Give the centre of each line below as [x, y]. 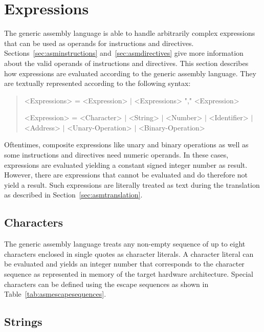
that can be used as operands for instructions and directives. [99, 43]
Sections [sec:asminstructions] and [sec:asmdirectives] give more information [124, 53]
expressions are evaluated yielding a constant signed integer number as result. [126, 164]
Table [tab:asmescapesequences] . [55, 294]
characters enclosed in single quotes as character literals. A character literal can [129, 253]
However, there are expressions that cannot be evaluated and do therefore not [126, 175]
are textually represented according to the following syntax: [97, 83]
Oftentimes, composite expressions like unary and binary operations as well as [126, 145]
